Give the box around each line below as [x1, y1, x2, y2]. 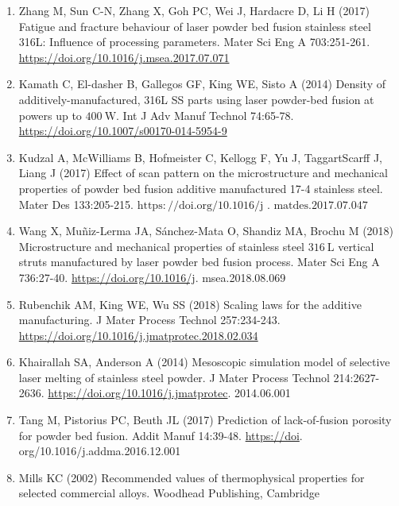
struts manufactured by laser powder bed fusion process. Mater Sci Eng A [18, 253, 380, 270]
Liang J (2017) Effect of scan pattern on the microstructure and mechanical [18, 164, 388, 181]
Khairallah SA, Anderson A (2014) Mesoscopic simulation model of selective [18, 353, 390, 370]
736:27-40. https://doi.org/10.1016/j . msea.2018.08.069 [18, 268, 286, 285]
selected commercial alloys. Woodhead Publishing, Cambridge [18, 485, 320, 501]
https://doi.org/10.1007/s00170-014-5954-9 [18, 122, 227, 139]
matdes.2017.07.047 [273, 199, 368, 211]
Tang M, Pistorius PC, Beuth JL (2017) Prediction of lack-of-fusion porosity [18, 411, 392, 428]
